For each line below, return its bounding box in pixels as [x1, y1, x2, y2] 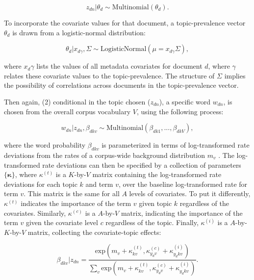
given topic [139, 198, 172, 208]
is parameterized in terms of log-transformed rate [102, 140, 250, 150]
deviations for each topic [4, 178, 77, 189]
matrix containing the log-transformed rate [92, 169, 222, 179]
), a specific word [159, 96, 210, 106]
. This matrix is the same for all [24, 188, 120, 199]
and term [85, 178, 113, 189]
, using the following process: [136, 106, 224, 116]
